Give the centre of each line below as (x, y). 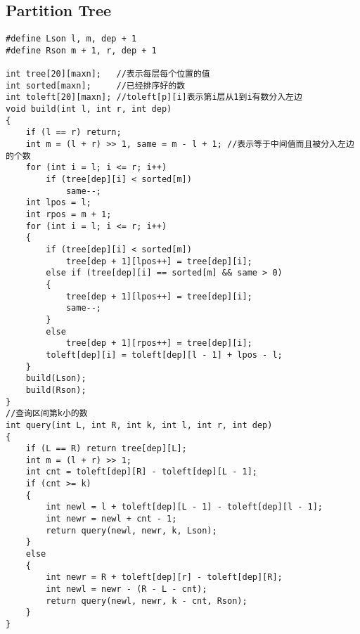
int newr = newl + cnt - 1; (111, 519)
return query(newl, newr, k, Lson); (131, 530)
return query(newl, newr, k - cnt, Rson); (147, 601)
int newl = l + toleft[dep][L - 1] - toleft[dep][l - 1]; (185, 507)
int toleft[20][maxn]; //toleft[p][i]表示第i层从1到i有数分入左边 (154, 97)
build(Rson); (56, 390)
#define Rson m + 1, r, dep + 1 (81, 50)
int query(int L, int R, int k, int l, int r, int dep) (139, 425)
